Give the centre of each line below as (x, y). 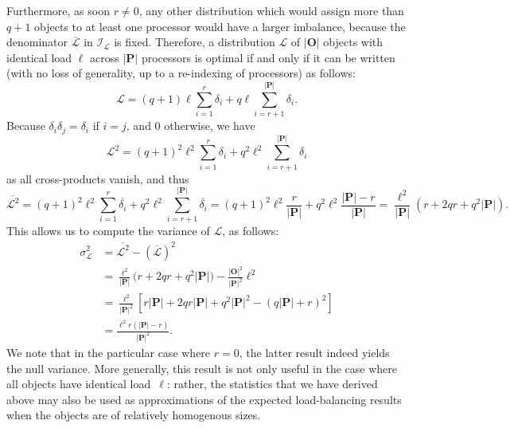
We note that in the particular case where (109, 353)
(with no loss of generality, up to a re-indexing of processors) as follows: (181, 73)
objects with (353, 42)
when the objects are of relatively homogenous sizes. (134, 415)
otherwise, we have (210, 126)
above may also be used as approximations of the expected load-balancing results (204, 399)
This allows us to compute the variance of (108, 231)
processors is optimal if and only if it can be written (268, 57)
